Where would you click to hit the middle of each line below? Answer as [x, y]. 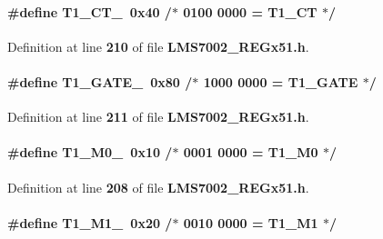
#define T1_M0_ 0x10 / [90, 152]
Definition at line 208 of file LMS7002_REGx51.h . [158, 187]
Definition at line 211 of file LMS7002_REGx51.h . [158, 117]
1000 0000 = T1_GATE [281, 81]
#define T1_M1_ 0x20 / [90, 222]
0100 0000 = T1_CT [250, 11]
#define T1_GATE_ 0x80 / [100, 81]
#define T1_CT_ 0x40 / [90, 11]
